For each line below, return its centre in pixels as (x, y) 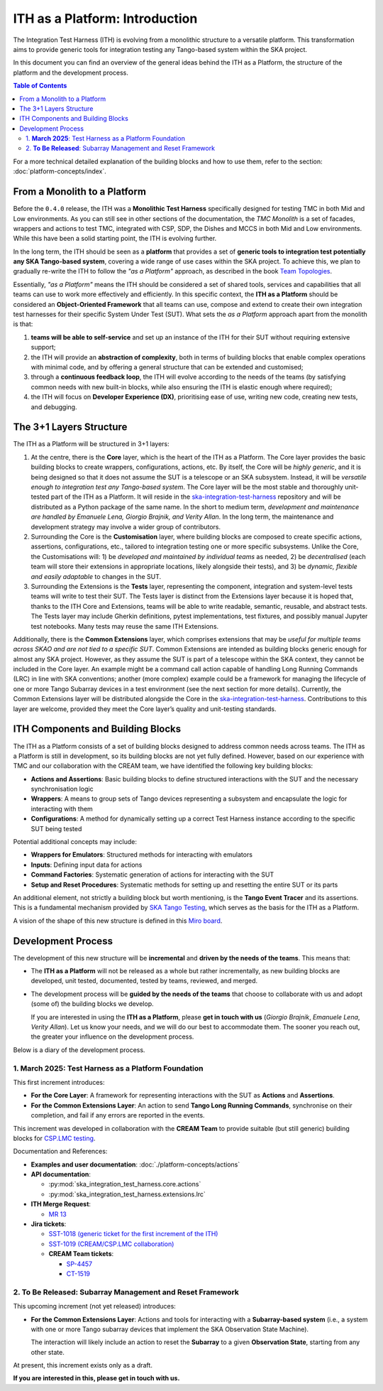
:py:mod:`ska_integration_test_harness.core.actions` (125, 1184)
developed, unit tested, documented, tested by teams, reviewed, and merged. (144, 981)
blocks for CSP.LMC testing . (54, 1138)
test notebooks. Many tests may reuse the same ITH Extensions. (125, 626)
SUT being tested (56, 828)
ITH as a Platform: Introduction (105, 18)
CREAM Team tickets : (81, 1254)
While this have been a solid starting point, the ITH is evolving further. (115, 239)
